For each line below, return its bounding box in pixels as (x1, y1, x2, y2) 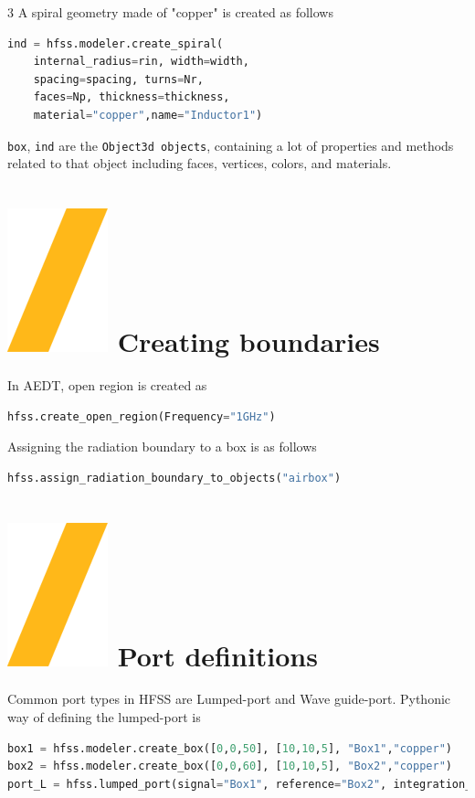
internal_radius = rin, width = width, (33, 55, 249, 69)
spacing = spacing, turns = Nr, (33, 72, 204, 86)
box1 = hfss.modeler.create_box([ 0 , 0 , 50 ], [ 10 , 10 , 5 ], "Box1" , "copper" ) (7, 741, 452, 755)
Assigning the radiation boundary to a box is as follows (7, 437, 317, 456)
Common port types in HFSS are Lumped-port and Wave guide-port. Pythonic (7, 689, 451, 708)
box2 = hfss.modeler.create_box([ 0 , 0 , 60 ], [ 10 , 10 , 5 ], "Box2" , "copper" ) (7, 760, 452, 773)
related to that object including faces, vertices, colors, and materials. (7, 154, 392, 173)
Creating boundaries (117, 323, 380, 359)
